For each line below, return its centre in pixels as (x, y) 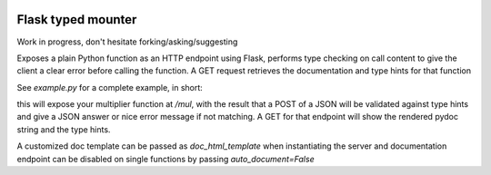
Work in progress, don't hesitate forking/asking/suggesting (127, 42)
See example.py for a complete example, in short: (110, 87)
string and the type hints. (64, 129)
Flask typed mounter (77, 19)
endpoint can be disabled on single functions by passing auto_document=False (165, 159)
